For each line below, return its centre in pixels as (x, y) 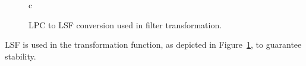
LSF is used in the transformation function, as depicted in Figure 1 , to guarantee (153, 44)
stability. (20, 56)
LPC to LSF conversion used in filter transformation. (125, 24)
